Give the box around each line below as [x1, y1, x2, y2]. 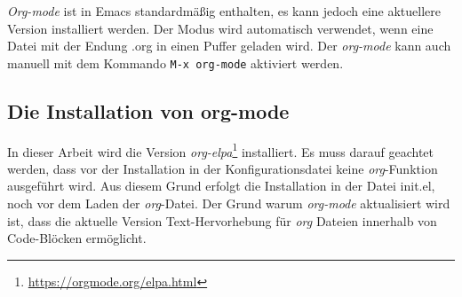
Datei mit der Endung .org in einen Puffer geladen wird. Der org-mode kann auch [7, 36, 451, 55]
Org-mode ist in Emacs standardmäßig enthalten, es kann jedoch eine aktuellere [7, 2, 442, 20]
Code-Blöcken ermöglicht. [7, 229, 147, 247]
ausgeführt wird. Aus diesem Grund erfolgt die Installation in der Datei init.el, [7, 176, 435, 195]
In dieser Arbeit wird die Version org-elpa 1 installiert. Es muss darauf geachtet [7, 139, 434, 160]
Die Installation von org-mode [7, 97, 290, 124]
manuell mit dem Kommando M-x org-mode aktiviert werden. [7, 53, 344, 72]
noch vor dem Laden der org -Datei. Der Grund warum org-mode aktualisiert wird [7, 194, 450, 213]
